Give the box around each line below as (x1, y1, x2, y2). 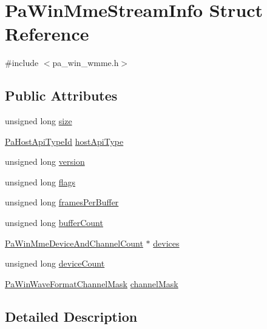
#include (5, 56, 39, 69)
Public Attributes (5, 86, 118, 105)
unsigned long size (5, 115, 72, 127)
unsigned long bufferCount (5, 216, 103, 229)
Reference (5, 21, 89, 46)
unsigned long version (5, 155, 85, 168)
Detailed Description (5, 307, 138, 325)
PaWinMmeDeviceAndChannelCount (5, 236, 143, 249)
